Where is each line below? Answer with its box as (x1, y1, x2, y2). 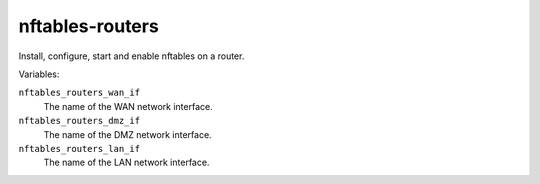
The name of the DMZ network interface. (43, 128, 212, 140)
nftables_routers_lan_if (18, 143, 140, 154)
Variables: (18, 68, 60, 80)
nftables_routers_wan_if (18, 87, 140, 99)
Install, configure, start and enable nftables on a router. (18, 50, 245, 62)
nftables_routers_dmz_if (18, 115, 140, 127)
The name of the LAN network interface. (43, 156, 210, 169)
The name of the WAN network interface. (43, 100, 214, 112)
